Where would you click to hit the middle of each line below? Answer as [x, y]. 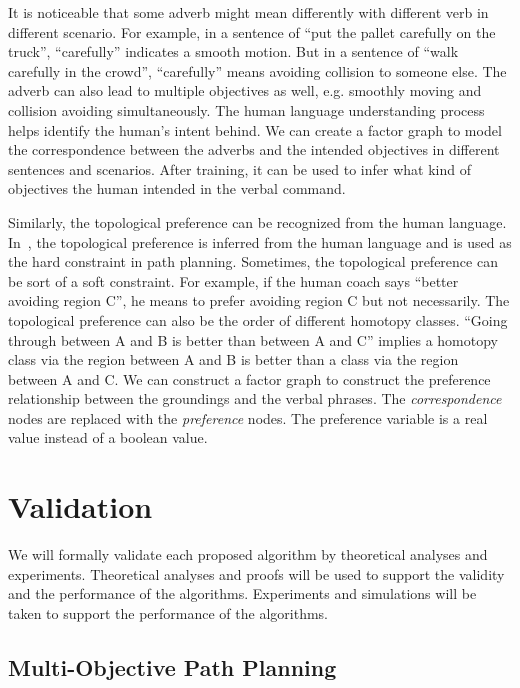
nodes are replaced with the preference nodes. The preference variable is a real [248, 417]
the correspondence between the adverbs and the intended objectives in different [254, 149]
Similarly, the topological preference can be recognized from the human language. [257, 221]
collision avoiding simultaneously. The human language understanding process [246, 109]
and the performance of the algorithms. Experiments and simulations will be [242, 593]
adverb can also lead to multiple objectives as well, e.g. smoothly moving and [245, 90]
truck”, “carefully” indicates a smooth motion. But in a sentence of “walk [233, 51]
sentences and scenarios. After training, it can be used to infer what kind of [239, 168]
